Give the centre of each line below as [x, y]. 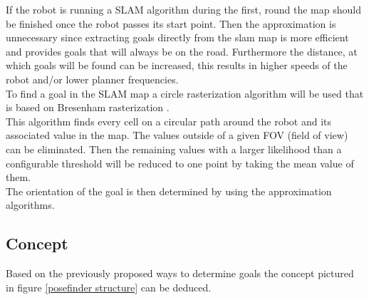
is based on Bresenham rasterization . [88, 107]
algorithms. [30, 205]
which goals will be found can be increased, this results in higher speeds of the [177, 65]
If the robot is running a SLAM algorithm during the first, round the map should [183, 9]
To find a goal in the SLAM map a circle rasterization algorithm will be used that [185, 93]
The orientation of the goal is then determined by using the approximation [169, 191]
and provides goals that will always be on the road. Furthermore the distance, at [182, 51]
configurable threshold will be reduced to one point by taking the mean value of [180, 163]
